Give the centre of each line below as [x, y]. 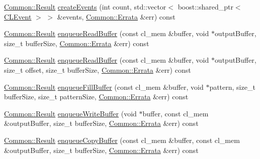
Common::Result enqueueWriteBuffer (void [70, 113]
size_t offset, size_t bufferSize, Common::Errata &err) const [98, 69]
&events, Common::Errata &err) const [116, 16]
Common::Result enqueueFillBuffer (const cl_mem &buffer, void [104, 87]
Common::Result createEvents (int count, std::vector [85, 7]
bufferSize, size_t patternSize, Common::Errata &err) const [96, 97]
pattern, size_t [232, 87]
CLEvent [18, 16]
